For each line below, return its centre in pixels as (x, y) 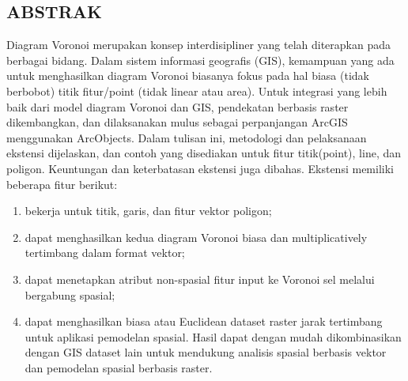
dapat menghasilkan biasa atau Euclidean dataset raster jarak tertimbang (204, 321)
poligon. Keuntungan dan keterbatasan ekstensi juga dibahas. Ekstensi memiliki (200, 168)
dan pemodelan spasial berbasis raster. (119, 367)
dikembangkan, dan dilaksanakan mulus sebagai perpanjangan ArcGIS (177, 122)
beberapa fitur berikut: (62, 184)
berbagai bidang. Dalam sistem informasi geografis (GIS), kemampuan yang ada (200, 60)
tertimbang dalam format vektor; (105, 253)
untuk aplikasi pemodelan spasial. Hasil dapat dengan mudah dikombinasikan (213, 336)
